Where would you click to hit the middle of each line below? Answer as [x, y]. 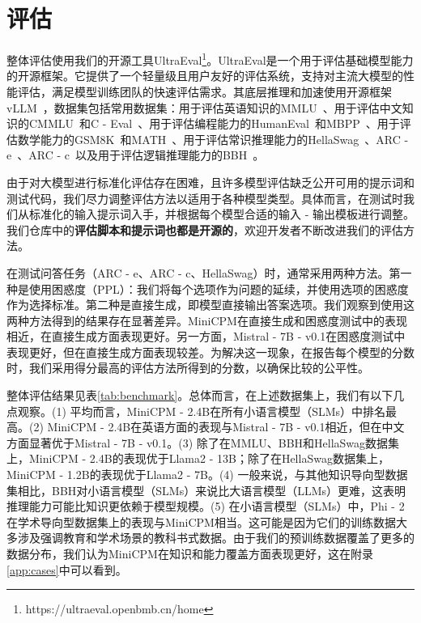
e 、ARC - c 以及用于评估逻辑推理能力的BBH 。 [136, 155]
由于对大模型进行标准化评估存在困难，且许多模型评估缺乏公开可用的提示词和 [210, 182]
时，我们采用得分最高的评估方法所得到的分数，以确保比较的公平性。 [188, 368]
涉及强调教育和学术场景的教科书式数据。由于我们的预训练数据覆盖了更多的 [216, 538]
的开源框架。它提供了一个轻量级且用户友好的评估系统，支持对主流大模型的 [205, 76]
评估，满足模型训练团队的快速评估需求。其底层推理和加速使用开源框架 [204, 91]
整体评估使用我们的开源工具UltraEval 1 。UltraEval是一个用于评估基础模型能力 [210, 59]
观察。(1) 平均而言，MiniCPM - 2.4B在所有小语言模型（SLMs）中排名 [202, 411]
